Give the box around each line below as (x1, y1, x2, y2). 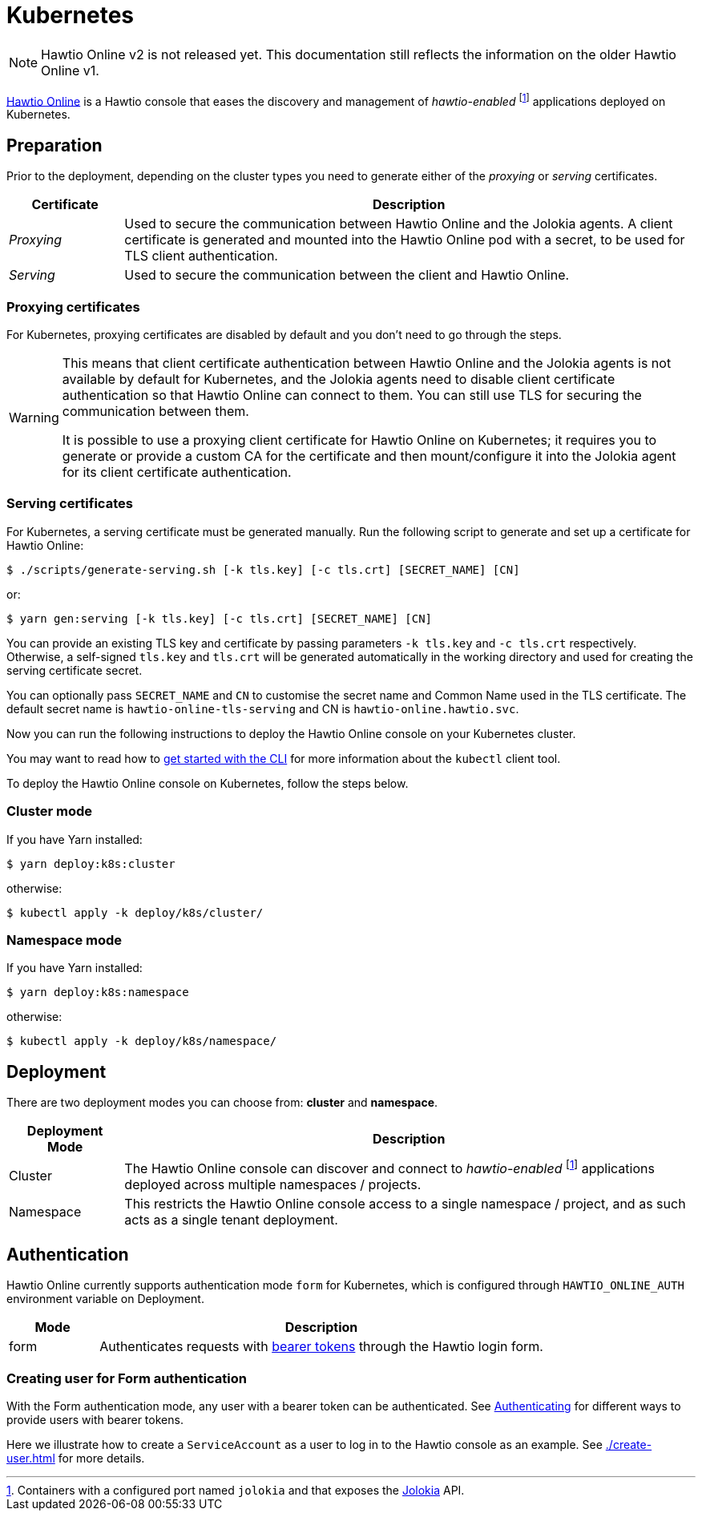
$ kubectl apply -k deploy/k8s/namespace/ (6, 1035, 277, 1048)
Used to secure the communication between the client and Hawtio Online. (124, 267, 570, 284)
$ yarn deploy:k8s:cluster (6, 857, 175, 870)
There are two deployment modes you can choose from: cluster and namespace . (6, 1095, 438, 1110)
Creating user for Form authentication (6, 1370, 247, 1386)
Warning (9, 410, 59, 426)
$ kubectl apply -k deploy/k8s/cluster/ (6, 906, 264, 919)
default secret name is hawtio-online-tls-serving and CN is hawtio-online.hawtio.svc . (6, 701, 519, 716)
